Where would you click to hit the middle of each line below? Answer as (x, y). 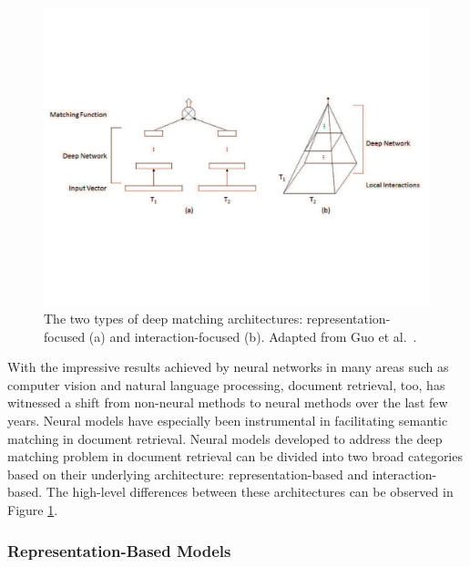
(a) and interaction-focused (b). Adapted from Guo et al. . (253, 336)
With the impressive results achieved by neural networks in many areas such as (228, 367)
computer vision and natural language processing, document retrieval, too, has (226, 384)
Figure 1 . (33, 510)
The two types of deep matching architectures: (174, 319)
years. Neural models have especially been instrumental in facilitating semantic (228, 421)
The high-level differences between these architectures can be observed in (250, 492)
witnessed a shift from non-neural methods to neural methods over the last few (228, 402)
